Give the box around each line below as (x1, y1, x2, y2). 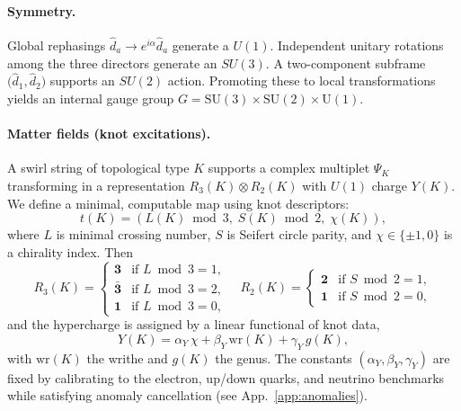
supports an (49, 71, 115, 90)
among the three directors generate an (7, 53, 217, 72)
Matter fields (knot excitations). (7, 124, 211, 143)
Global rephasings (7, 36, 106, 55)
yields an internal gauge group (7, 89, 174, 108)
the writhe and (86, 348, 168, 367)
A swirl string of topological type (7, 158, 190, 177)
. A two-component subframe (265, 53, 426, 72)
